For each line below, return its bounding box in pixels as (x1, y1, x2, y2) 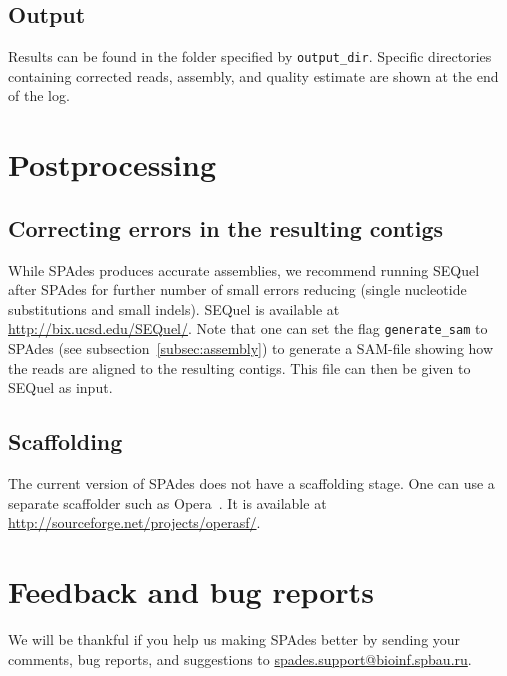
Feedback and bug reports (8, 571, 374, 612)
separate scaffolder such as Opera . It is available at (8, 492, 327, 513)
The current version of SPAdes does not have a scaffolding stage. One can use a (8, 473, 495, 494)
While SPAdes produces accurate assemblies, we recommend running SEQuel (8, 259, 480, 280)
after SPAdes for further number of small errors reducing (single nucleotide (8, 279, 467, 300)
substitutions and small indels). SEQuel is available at (8, 298, 340, 319)
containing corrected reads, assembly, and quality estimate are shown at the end (8, 65, 499, 86)
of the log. (8, 85, 70, 106)
